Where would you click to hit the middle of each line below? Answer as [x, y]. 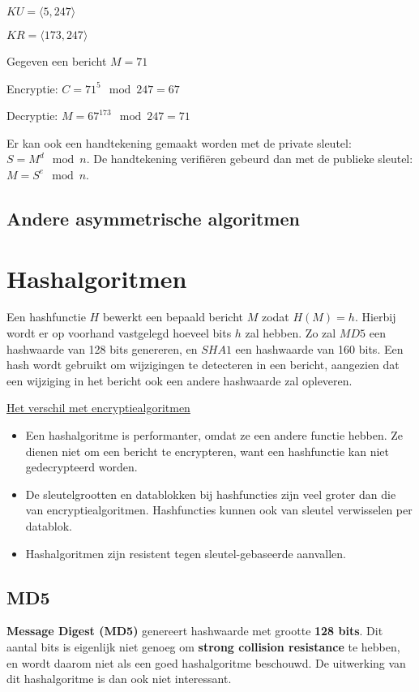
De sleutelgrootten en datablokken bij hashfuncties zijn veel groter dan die [211, 494]
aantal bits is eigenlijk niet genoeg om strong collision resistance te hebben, [203, 646]
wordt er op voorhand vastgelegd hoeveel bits [119, 333]
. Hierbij [375, 317]
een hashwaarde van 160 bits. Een [319, 348]
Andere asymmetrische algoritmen [153, 218]
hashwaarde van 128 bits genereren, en [102, 348]
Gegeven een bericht [57, 61]
